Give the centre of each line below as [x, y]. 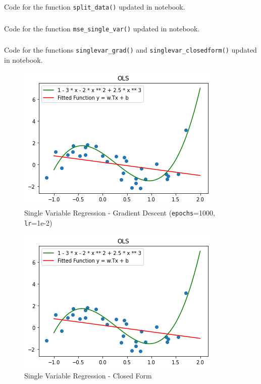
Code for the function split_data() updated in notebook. [95, 6]
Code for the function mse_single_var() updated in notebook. [102, 28]
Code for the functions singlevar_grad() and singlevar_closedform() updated [130, 50]
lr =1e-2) [38, 222]
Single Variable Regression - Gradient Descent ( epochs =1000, [120, 212]
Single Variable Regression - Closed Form [88, 375]
